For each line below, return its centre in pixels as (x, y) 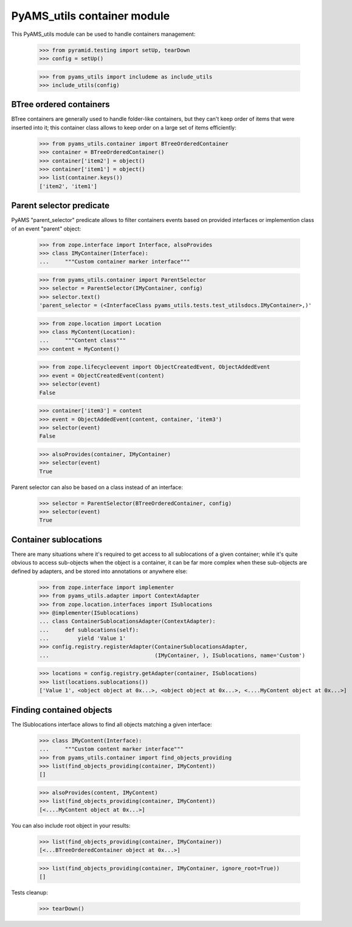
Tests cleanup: (29, 892)
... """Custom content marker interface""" (111, 749)
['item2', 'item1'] (68, 186)
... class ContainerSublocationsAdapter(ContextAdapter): (127, 621)
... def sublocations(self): (89, 630)
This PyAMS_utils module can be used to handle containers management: (103, 34)
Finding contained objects (62, 710)
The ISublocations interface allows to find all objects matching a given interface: (112, 724)
